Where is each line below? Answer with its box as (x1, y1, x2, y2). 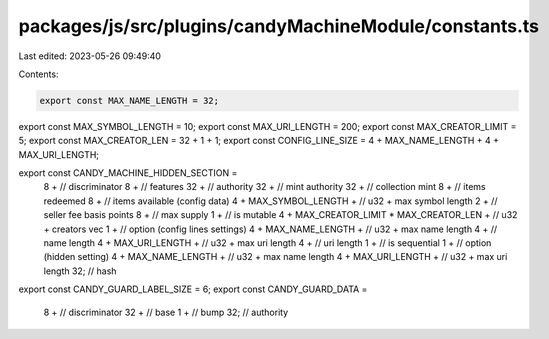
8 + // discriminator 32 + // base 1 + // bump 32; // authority (43, 306, 289, 318)
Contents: (18, 68, 59, 80)
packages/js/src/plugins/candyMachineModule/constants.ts (18, 15, 540, 37)
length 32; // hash (43, 265, 117, 277)
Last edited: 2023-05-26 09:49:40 (18, 50, 162, 62)
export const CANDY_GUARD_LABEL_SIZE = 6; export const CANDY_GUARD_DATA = (18, 283, 368, 295)
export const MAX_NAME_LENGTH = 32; (39, 95, 220, 106)
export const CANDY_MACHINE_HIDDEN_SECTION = (18, 167, 238, 179)
